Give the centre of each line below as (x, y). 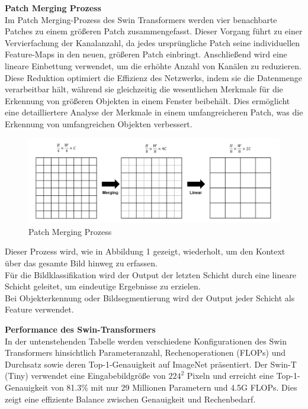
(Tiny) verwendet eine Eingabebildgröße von (85, 376)
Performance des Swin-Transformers (80, 329)
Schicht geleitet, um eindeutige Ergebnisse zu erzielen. (103, 286)
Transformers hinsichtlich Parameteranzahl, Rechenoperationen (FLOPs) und (145, 352)
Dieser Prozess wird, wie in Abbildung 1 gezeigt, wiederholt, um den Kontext (145, 251)
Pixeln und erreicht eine (230, 376)
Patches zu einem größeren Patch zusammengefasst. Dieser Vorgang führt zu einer (154, 31)
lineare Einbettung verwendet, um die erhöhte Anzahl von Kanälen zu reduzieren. (153, 65)
